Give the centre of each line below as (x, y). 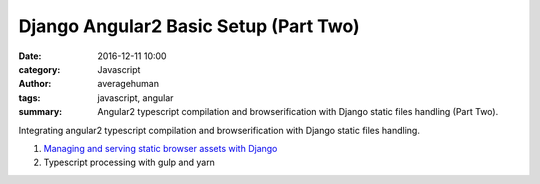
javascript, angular (135, 97)
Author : (35, 84)
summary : (40, 112)
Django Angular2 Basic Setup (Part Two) (189, 26)
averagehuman (128, 84)
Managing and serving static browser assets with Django (160, 148)
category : (39, 69)
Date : (30, 56)
